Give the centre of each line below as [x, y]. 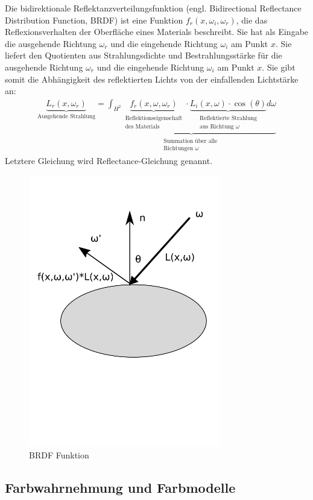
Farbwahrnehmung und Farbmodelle [120, 487]
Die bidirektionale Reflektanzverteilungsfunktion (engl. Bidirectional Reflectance [153, 8]
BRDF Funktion [59, 454]
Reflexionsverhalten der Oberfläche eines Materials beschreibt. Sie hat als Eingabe [157, 32]
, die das [252, 20]
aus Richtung [217, 126]
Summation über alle [191, 141]
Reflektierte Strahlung [228, 118]
